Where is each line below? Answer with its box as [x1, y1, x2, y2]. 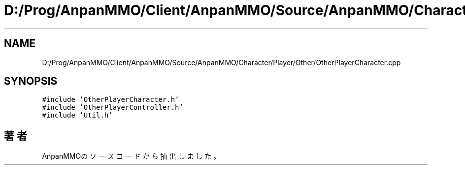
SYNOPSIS [4, 75, 58, 88]
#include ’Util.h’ [42, 111, 113, 120]
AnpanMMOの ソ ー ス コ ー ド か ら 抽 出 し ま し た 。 [42, 152, 221, 161]
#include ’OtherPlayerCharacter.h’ [42, 96, 179, 104]
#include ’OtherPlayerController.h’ [42, 103, 183, 112]
